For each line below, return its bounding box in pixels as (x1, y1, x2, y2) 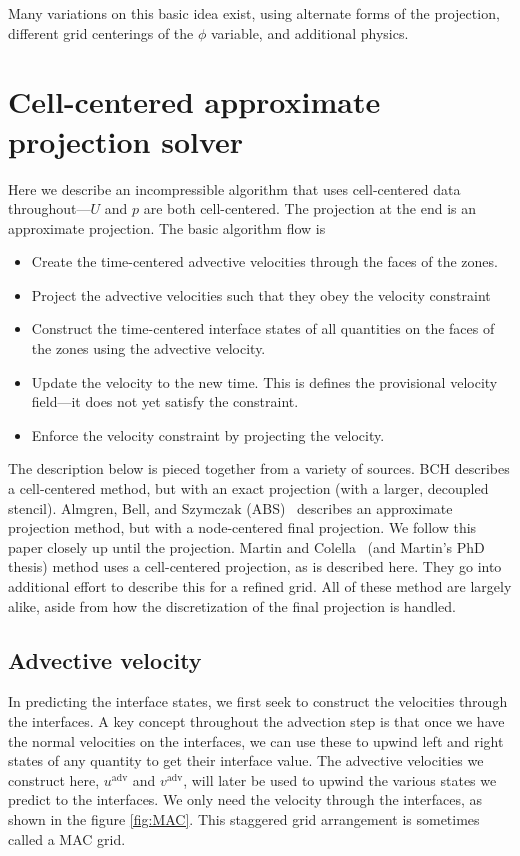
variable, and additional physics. (210, 22, 409, 43)
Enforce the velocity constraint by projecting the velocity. (31, 424, 385, 445)
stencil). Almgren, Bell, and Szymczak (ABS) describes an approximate (8, 497, 453, 518)
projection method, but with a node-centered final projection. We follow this (8, 517, 477, 538)
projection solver (8, 120, 244, 161)
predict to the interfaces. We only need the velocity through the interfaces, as (8, 789, 483, 810)
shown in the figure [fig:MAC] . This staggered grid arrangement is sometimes (8, 808, 480, 829)
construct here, (8, 769, 100, 790)
